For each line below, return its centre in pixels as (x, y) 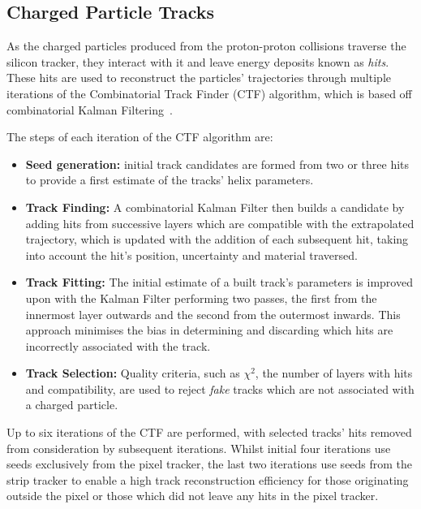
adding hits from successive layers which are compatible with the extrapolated (220, 223)
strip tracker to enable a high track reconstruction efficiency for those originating (208, 479)
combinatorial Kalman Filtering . (90, 109)
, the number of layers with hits (334, 373)
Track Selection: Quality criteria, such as (133, 373)
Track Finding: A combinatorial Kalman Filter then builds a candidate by (215, 207)
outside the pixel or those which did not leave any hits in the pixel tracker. (193, 496)
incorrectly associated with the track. (118, 345)
